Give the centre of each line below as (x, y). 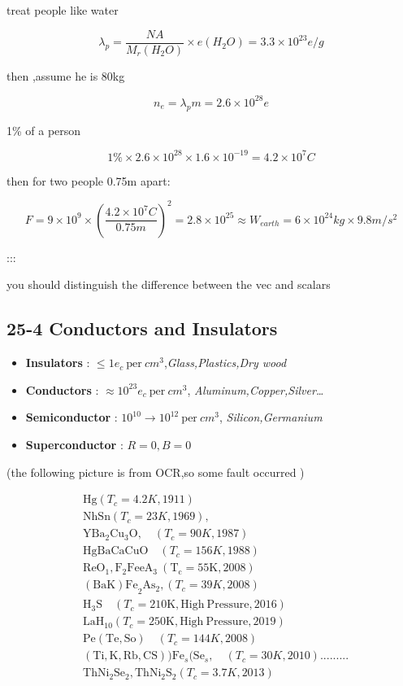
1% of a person (44, 130)
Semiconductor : (71, 417)
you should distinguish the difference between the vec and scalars (169, 284)
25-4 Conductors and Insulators (142, 328)
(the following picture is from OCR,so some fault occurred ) (156, 472)
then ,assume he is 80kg (66, 75)
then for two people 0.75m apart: (89, 180)
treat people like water (63, 10)
